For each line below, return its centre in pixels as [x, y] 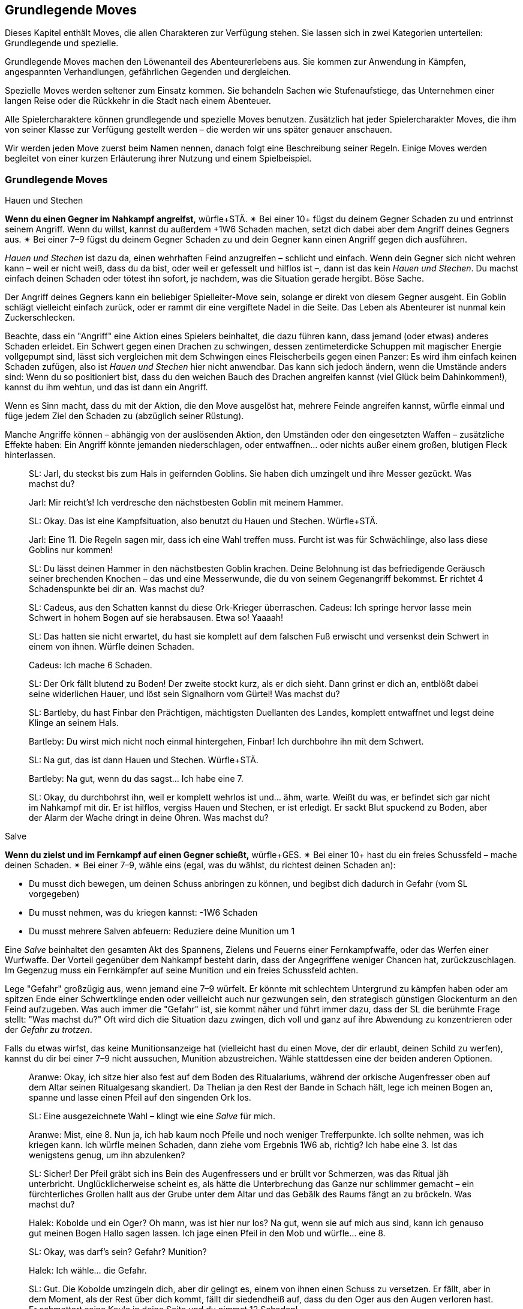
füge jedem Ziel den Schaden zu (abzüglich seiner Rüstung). [124, 416]
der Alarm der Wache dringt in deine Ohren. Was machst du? [149, 818]
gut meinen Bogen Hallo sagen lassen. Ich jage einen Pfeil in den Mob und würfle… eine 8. [207, 1233]
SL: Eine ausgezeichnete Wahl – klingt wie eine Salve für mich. [152, 1116]
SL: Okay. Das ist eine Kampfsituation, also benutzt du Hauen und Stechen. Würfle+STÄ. [203, 521]
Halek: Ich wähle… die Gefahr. [88, 1271]
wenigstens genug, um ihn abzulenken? [107, 1155]
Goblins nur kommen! [71, 550]
